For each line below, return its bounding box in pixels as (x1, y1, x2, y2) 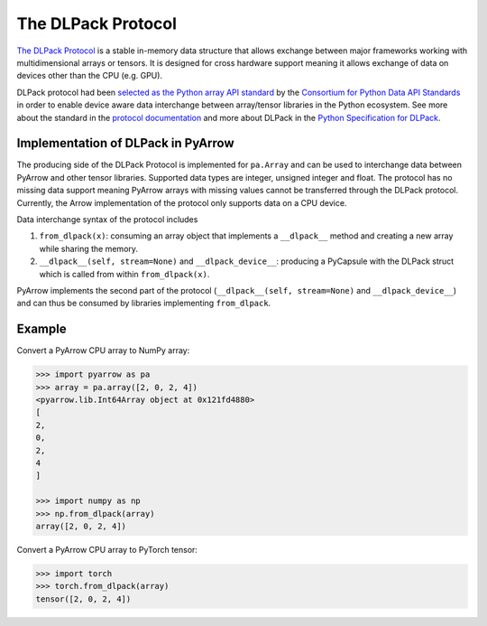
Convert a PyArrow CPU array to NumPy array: (16, 345, 190, 356)
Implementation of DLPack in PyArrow (16, 135, 234, 151)
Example (16, 322, 67, 337)
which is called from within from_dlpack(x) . (39, 268, 210, 279)
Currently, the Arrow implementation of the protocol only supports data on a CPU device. (16, 197, 347, 208)
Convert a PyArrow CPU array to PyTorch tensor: (16, 544, 198, 555)
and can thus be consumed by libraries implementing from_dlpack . (16, 298, 271, 309)
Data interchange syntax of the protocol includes (16, 213, 198, 225)
